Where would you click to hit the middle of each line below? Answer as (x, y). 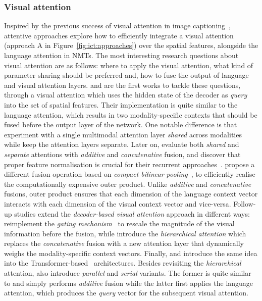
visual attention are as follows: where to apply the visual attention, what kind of (129, 65)
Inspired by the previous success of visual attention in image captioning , (117, 26)
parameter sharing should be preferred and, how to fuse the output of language (126, 75)
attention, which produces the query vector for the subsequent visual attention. (126, 293)
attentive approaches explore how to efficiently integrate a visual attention (119, 35)
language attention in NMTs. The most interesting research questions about (121, 55)
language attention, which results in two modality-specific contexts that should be (131, 114)
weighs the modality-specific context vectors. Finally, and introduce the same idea (131, 253)
